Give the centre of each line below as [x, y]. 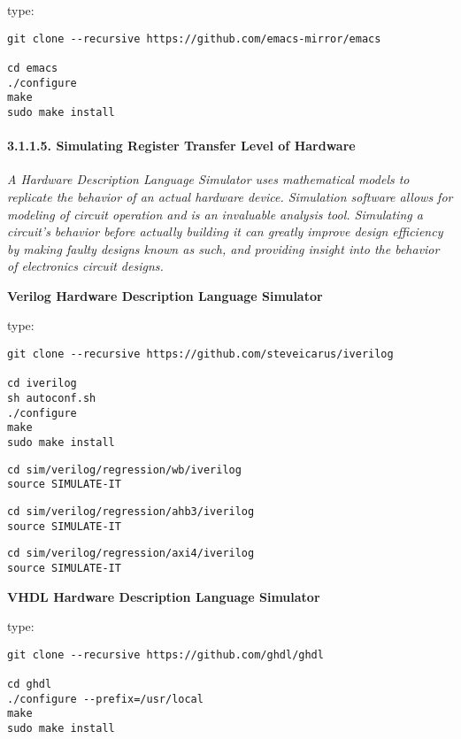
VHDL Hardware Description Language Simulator [164, 596]
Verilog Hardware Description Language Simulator [165, 295]
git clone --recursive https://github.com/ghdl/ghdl [165, 654]
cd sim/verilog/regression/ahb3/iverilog [131, 511]
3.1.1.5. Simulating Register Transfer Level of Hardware [181, 146]
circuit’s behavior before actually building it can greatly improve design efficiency [225, 231]
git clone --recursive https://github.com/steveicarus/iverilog [200, 354]
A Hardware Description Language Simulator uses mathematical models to [208, 179]
